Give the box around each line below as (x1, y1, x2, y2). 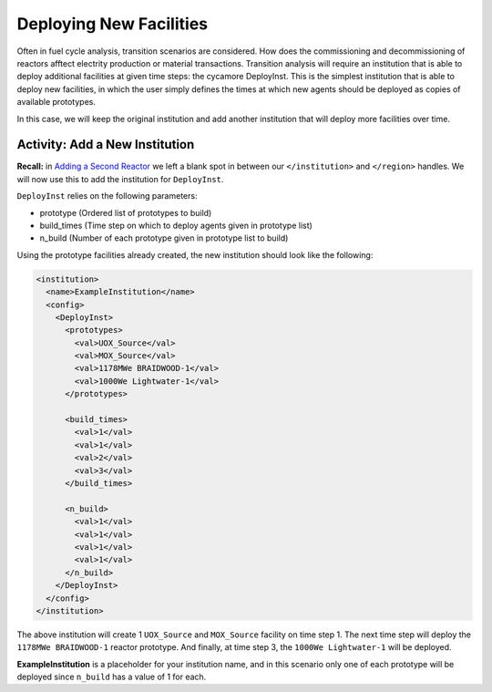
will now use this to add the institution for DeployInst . (16, 173, 224, 184)
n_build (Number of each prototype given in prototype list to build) (39, 232, 289, 243)
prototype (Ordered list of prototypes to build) (39, 207, 212, 218)
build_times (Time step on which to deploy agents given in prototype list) (39, 220, 313, 231)
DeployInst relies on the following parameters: (16, 191, 198, 201)
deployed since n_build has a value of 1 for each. (16, 671, 207, 683)
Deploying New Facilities (16, 14, 209, 34)
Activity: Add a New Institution (16, 137, 195, 152)
